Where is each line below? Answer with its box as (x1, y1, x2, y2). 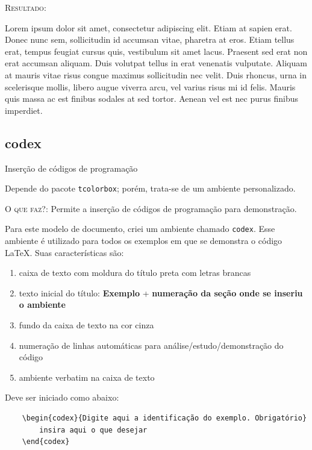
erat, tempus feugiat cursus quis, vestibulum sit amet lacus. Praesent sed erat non (5, 45, 308, 57)
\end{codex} (22, 437, 70, 446)
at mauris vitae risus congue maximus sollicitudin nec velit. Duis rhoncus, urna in (5, 68, 307, 81)
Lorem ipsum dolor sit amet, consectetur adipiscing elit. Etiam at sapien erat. (5, 21, 292, 34)
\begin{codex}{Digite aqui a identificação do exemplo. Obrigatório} (22, 413, 307, 422)
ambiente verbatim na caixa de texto (19, 370, 155, 383)
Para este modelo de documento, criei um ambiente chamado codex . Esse (5, 222, 275, 235)
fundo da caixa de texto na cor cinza (19, 319, 154, 331)
